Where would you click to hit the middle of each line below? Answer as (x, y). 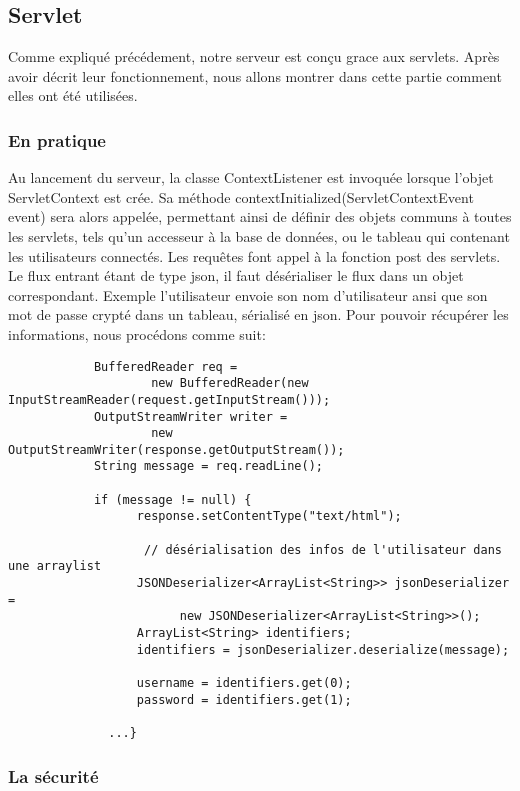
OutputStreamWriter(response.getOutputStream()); (176, 449)
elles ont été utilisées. (73, 95)
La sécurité (53, 775)
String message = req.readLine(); (208, 466)
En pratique (57, 139)
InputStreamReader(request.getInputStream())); (169, 399)
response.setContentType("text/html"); (269, 516)
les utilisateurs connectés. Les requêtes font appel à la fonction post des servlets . (254, 255)
